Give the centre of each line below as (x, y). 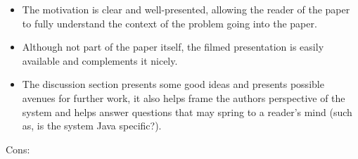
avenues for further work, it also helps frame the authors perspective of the (184, 97)
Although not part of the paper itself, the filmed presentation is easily (173, 47)
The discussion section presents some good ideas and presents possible (173, 84)
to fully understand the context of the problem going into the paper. (170, 23)
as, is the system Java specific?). (92, 126)
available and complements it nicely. (100, 60)
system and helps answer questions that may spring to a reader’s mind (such (187, 112)
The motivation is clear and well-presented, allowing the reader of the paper (186, 9)
